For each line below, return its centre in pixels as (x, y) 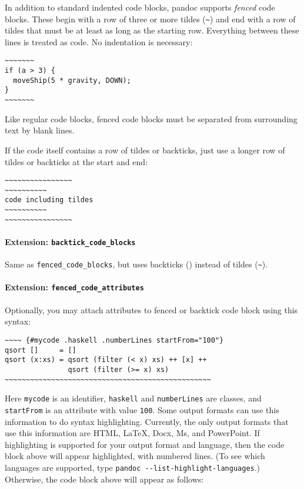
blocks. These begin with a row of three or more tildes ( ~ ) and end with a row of (150, 19)
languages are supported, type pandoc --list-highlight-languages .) (133, 467)
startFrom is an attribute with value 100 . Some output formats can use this (142, 409)
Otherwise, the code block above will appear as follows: (104, 479)
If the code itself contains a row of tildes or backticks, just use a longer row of (145, 150)
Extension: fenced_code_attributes (74, 287)
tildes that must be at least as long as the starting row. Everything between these (152, 30)
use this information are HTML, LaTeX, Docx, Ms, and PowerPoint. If (132, 433)
